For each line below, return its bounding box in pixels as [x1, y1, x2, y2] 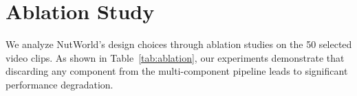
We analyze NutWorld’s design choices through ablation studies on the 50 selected [6, 37, 352, 51]
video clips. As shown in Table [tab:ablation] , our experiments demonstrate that [6, 50, 345, 64]
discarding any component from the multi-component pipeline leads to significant [6, 64, 348, 78]
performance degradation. [6, 77, 113, 91]
